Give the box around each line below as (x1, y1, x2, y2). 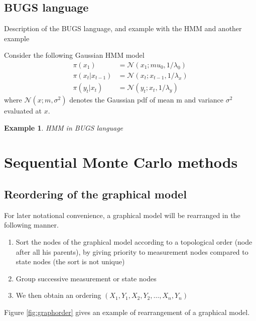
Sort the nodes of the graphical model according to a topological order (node (16, 237, 252, 247)
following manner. (4, 220, 59, 230)
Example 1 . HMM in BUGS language (4, 122, 123, 133)
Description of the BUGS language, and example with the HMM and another (4, 23, 242, 34)
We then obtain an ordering (16, 290, 101, 300)
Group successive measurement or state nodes (16, 273, 157, 283)
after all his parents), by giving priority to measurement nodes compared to (16, 246, 248, 257)
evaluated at (4, 105, 42, 116)
